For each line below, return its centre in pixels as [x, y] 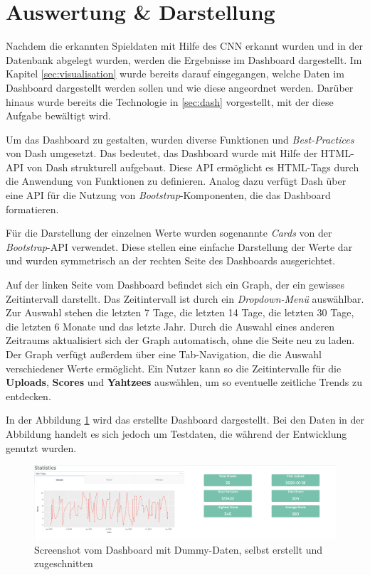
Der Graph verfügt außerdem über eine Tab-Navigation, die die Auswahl [164, 354]
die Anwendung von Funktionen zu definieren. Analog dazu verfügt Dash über [176, 181]
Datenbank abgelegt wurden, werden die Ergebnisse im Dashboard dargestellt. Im [184, 59]
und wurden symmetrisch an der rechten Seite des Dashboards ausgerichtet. [171, 260]
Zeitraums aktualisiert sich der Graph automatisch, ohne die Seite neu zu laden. [180, 340]
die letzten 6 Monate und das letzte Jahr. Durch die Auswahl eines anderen [170, 326]
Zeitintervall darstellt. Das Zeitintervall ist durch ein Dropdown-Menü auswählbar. [185, 298]
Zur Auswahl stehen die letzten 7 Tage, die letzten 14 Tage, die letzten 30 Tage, [180, 312]
